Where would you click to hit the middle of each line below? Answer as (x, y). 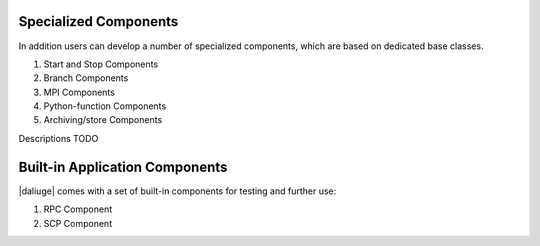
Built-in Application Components (123, 166)
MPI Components (79, 92)
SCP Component (78, 223)
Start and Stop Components (101, 64)
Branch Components (86, 78)
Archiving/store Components (103, 120)
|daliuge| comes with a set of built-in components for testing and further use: (177, 191)
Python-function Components (105, 106)
